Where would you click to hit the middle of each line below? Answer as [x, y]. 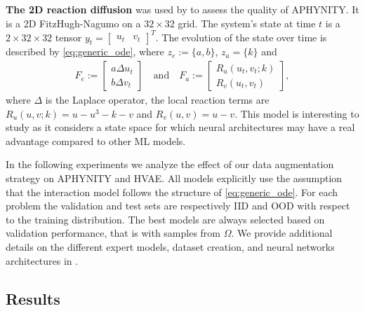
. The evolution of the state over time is [241, 37]
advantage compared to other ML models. [96, 140]
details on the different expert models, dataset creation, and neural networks [170, 247]
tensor [68, 37]
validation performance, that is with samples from [113, 233]
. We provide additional [282, 233]
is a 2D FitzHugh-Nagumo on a [73, 23]
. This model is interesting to [297, 113]
